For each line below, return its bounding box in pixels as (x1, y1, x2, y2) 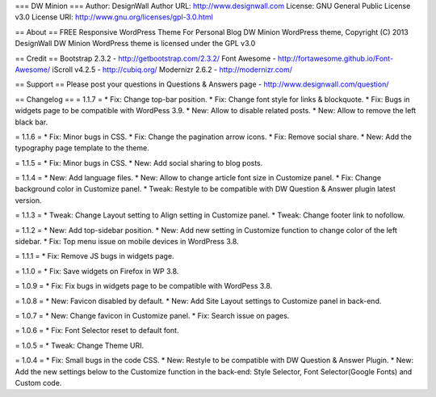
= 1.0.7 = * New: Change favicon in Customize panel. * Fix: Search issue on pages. (15, 310, 290, 320)
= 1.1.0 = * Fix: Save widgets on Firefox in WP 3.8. (15, 266, 179, 276)
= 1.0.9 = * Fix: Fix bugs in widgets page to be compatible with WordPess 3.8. (15, 281, 273, 291)
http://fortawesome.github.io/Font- (277, 53, 394, 63)
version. (15, 195, 42, 205)
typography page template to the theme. (15, 143, 149, 153)
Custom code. (15, 378, 62, 387)
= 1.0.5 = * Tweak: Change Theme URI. (15, 340, 145, 350)
